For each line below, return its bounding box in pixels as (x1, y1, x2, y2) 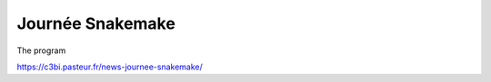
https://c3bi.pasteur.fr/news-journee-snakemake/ (16, 61, 204, 72)
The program (16, 45, 66, 56)
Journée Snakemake (16, 14, 176, 33)
